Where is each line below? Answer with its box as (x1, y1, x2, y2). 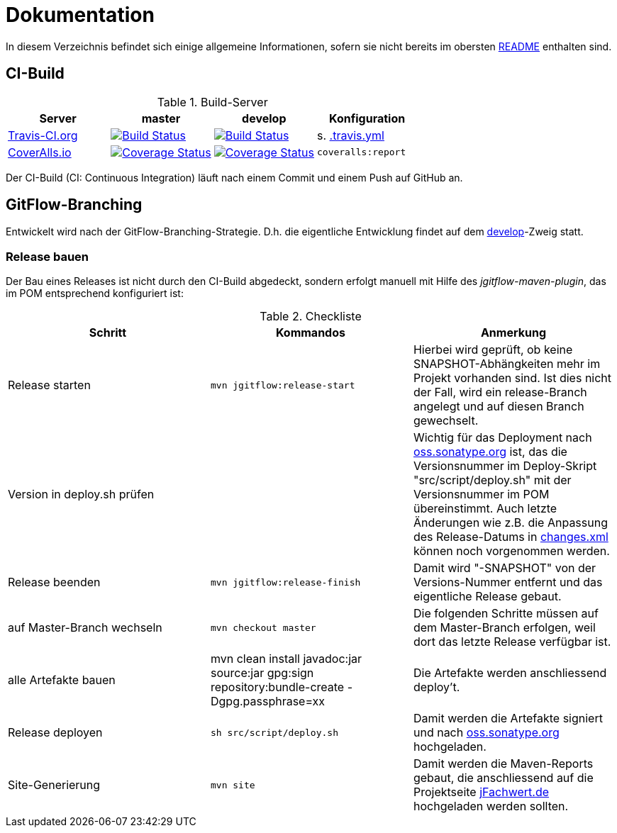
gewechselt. (413, 413, 479, 428)
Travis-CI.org (8, 128, 78, 142)
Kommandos (275, 325, 345, 340)
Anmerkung (480, 325, 547, 340)
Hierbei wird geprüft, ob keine (413, 342, 573, 357)
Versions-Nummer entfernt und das (413, 575, 603, 590)
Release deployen (8, 725, 103, 740)
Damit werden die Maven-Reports (413, 756, 594, 771)
